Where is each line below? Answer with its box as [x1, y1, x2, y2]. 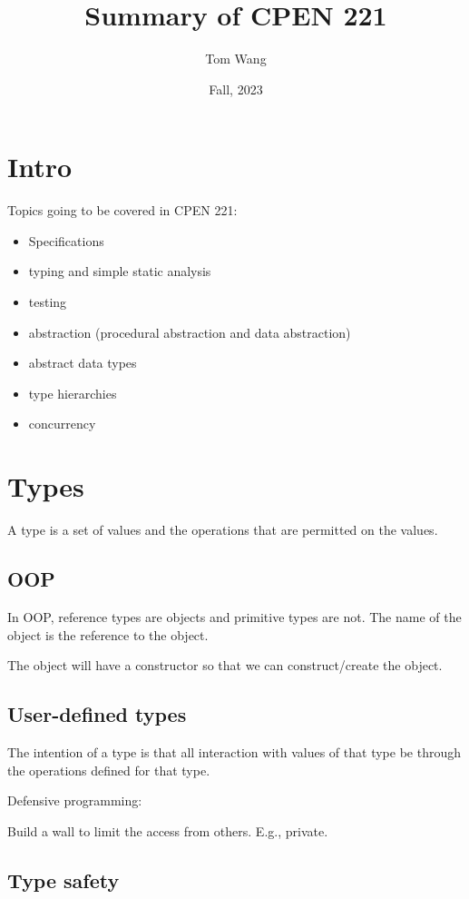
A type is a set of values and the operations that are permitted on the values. [7, 520, 438, 539]
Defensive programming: [7, 791, 142, 810]
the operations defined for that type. [7, 760, 210, 779]
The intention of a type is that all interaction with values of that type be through [7, 742, 461, 761]
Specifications [28, 231, 104, 250]
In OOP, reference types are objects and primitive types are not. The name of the [7, 607, 462, 626]
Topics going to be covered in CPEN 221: [7, 201, 238, 220]
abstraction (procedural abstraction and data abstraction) [28, 322, 351, 341]
